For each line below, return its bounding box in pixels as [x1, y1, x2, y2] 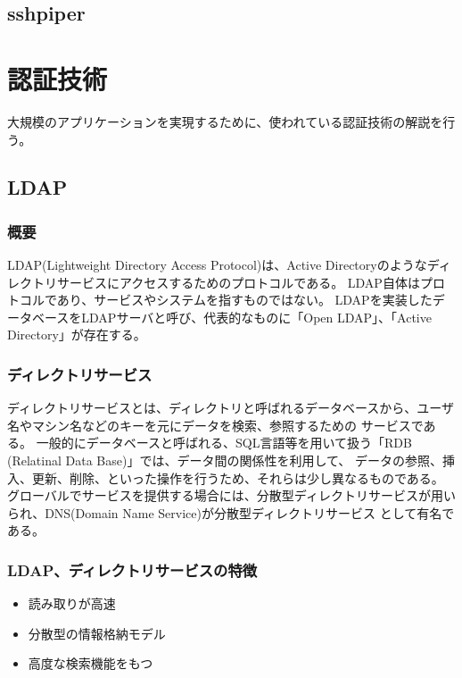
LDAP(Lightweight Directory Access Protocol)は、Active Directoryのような [7, 255, 427, 274]
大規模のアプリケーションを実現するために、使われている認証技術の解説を [7, 112, 443, 130]
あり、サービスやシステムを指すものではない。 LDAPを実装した [56, 290, 433, 309]
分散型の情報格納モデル [28, 624, 166, 642]
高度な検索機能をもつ [28, 654, 153, 673]
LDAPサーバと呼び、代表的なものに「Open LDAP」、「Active [81, 307, 432, 326]
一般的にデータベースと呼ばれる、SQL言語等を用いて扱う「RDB [36, 433, 412, 452]
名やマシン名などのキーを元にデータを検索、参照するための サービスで [7, 415, 424, 434]
